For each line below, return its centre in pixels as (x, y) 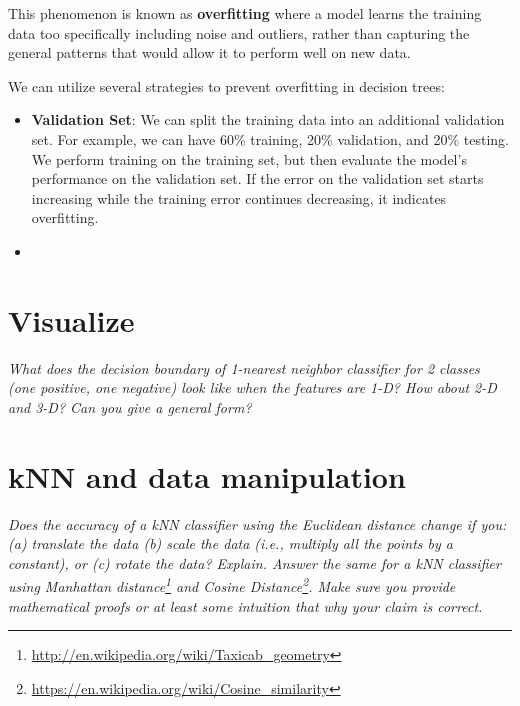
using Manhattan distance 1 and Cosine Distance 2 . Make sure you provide (232, 584)
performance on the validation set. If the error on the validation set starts (257, 178)
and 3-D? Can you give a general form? (130, 406)
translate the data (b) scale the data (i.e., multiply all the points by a (242, 543)
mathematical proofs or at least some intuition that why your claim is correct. (245, 605)
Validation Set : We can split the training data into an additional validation (268, 119)
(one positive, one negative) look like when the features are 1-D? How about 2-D (252, 387)
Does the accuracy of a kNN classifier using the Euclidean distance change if (242, 523)
